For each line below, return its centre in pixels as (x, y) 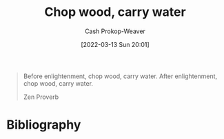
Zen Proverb (41, 97)
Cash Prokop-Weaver (115, 31)
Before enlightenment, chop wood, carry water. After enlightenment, (120, 76)
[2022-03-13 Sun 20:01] (115, 44)
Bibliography (44, 125)
